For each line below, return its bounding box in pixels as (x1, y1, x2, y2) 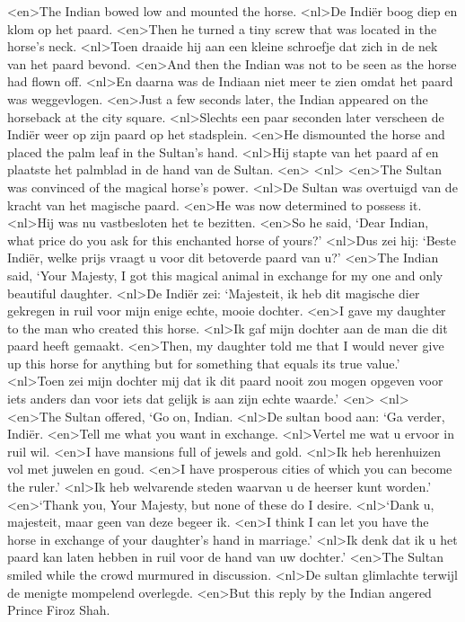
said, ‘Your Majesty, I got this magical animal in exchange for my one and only (7, 265, 443, 284)
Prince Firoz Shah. (7, 600, 110, 619)
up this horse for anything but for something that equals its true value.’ (7, 353, 400, 372)
